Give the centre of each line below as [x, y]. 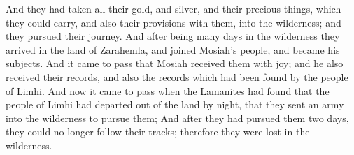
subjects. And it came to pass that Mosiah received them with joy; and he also [175, 63]
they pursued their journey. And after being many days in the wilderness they [173, 36]
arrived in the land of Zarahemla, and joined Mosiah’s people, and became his [173, 49]
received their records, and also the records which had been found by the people [177, 76]
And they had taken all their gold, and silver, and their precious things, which [174, 8]
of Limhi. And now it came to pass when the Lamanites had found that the [168, 90]
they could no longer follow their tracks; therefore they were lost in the [158, 132]
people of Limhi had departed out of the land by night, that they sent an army [175, 104]
